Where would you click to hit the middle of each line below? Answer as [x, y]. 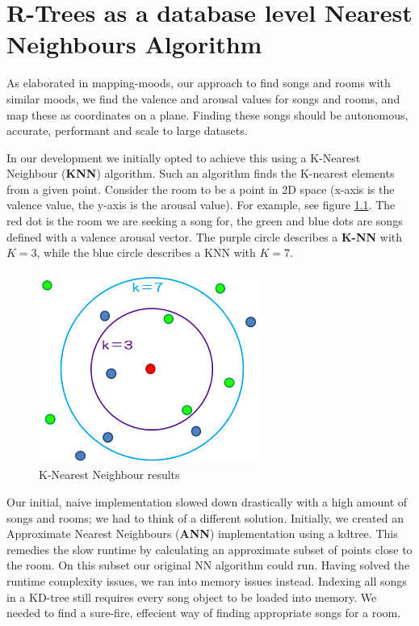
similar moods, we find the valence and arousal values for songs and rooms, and [203, 98]
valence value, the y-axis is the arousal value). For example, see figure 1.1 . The [201, 205]
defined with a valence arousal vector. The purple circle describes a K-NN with [205, 236]
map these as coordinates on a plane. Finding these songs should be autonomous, [207, 114]
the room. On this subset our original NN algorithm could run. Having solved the [208, 565]
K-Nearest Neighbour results [109, 475]
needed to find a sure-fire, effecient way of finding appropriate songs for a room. [204, 613]
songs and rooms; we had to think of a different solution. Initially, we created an [205, 517]
